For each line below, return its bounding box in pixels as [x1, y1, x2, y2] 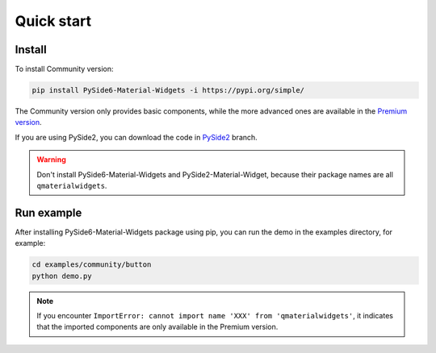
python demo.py [31, 271, 92, 280]
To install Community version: [15, 64, 114, 74]
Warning [36, 155, 66, 164]
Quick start [15, 12, 92, 30]
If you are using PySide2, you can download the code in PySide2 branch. [15, 132, 258, 142]
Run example [15, 206, 82, 219]
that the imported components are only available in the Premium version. [36, 322, 279, 332]
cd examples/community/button [31, 260, 152, 269]
